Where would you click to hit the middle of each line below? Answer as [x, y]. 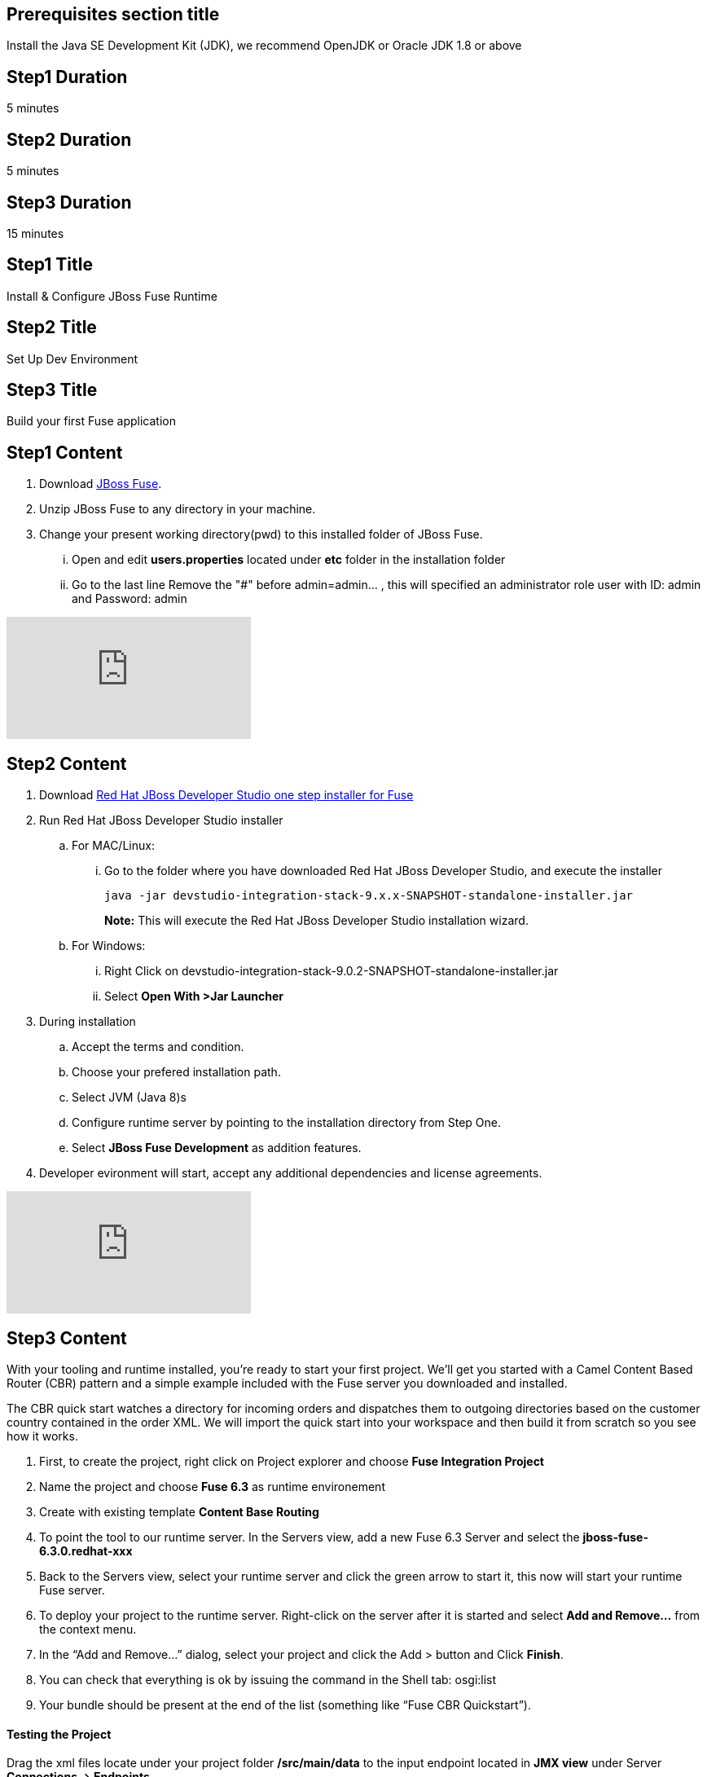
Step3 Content [67, 1338]
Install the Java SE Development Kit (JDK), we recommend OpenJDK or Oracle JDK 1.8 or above [264, 46]
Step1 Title [50, 265]
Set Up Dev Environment [72, 358]
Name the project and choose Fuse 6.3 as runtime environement [212, 1487]
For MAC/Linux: [113, 846]
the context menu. [88, 1630]
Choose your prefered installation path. [176, 1072]
